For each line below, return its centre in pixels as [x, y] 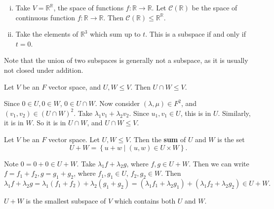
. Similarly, [234, 113]
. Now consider [117, 103]
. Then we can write [219, 163]
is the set [231, 139]
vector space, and [75, 86]
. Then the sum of [158, 139]
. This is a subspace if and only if [196, 34]
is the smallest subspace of [66, 200]
